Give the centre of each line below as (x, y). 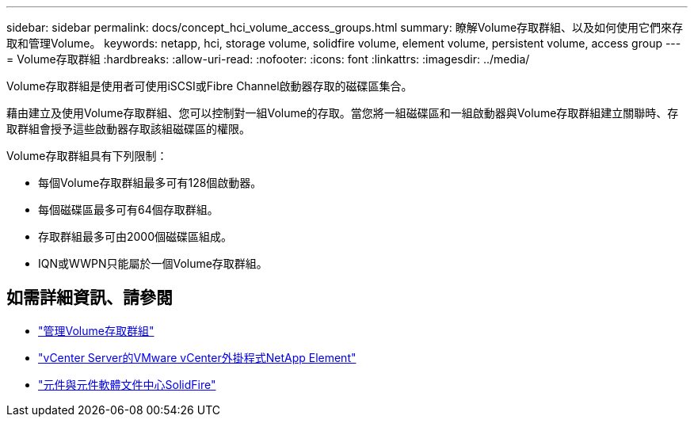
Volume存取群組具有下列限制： (87, 156)
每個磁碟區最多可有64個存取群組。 (128, 210)
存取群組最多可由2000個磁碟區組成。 (135, 236)
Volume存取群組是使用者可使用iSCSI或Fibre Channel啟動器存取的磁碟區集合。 (210, 86)
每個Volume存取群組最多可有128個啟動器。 (150, 183)
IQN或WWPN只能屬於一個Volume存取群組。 (153, 263)
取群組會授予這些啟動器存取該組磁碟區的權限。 (128, 129)
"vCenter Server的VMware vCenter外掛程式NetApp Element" (197, 357)
